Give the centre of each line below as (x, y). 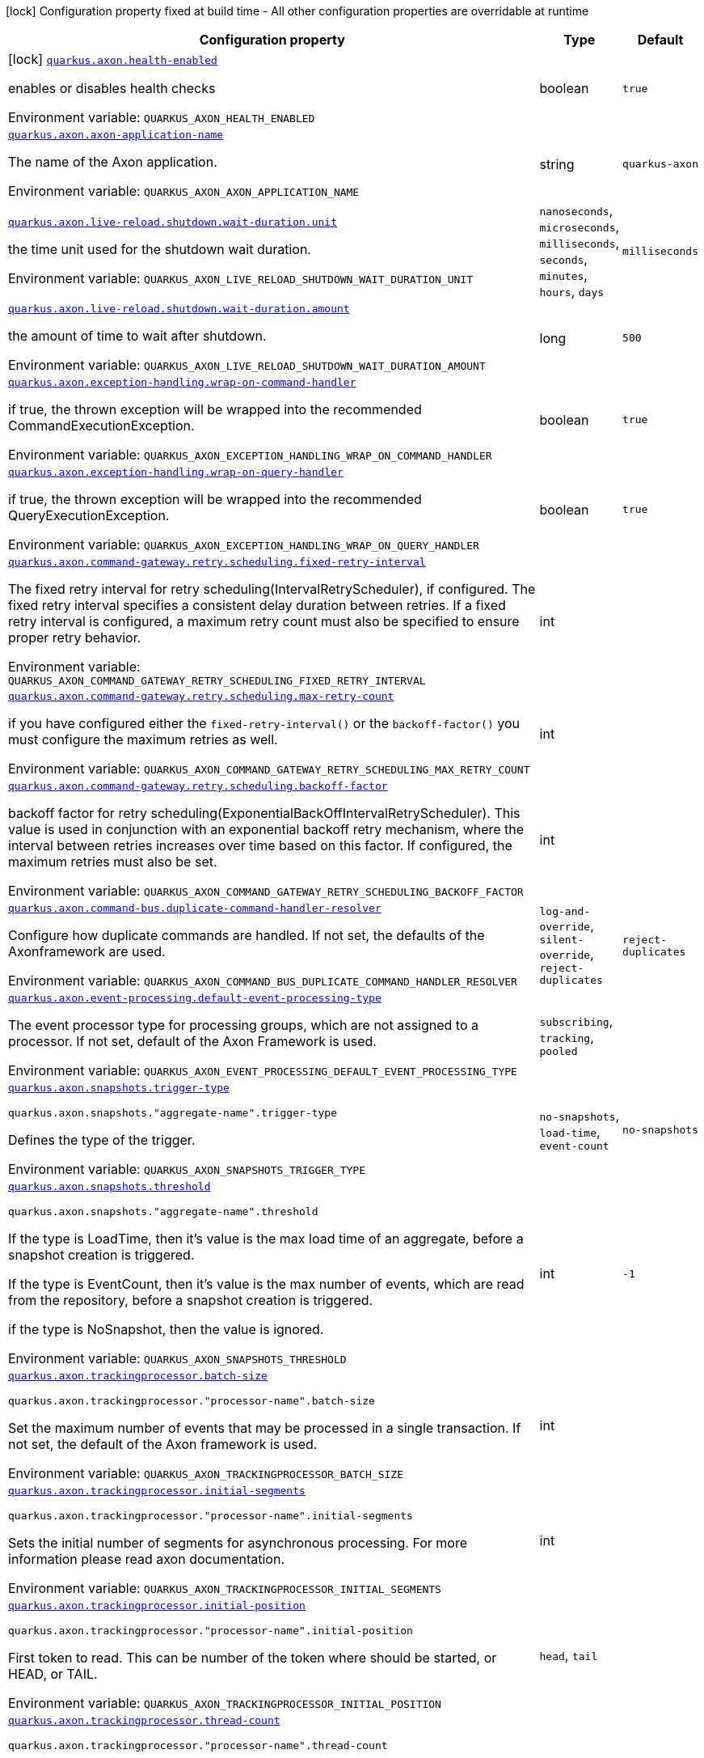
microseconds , (580, 227)
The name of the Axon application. (113, 162)
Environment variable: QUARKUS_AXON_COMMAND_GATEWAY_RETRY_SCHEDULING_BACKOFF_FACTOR (266, 891)
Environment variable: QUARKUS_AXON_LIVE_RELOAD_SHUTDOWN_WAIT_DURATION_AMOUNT (247, 365)
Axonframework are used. (87, 951)
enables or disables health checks (112, 88)
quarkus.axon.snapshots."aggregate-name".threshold (163, 1212)
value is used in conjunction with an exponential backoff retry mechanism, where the (266, 829)
